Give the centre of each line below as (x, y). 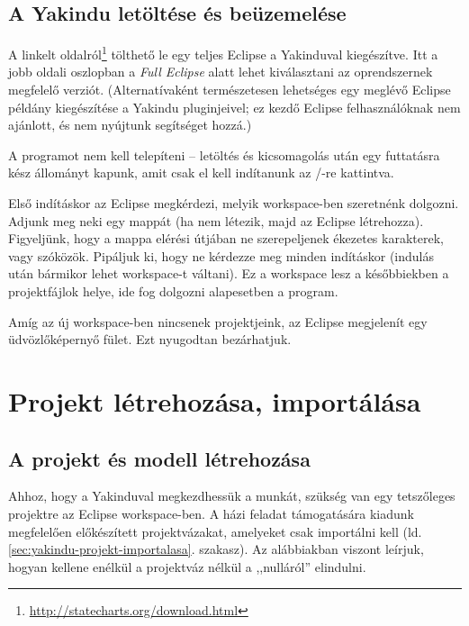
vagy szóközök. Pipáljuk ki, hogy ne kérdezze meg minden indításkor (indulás (221, 255)
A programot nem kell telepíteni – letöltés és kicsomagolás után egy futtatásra (224, 154)
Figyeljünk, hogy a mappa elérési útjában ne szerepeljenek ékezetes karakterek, (226, 238)
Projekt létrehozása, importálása (215, 400)
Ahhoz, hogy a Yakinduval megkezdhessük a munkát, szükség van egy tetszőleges (232, 496)
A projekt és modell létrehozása (159, 458)
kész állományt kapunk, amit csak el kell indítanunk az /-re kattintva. (201, 172)
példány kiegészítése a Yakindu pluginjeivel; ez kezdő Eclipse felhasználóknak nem (234, 107)
